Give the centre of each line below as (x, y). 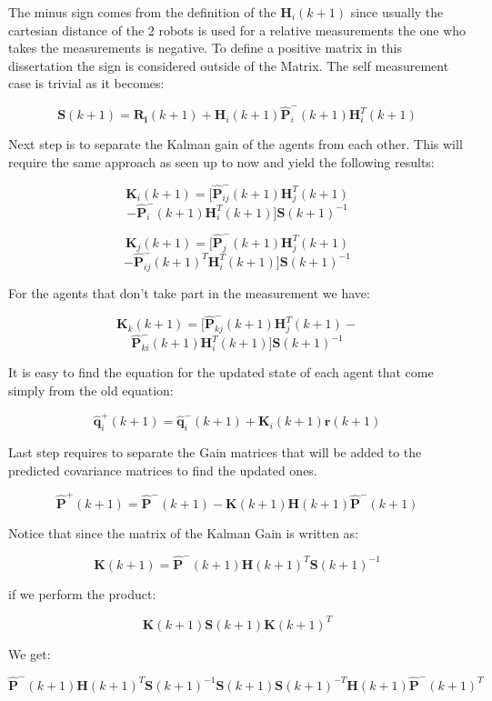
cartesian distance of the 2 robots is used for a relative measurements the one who (237, 30)
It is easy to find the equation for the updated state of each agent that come (221, 372)
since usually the (397, 12)
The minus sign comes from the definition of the (142, 12)
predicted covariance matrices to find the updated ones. (163, 470)
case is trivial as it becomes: (86, 83)
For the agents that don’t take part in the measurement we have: (189, 292)
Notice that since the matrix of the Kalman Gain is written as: (183, 533)
